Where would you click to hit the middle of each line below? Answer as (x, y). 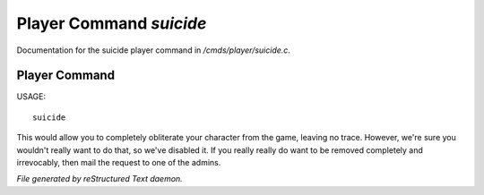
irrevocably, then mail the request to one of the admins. (119, 163)
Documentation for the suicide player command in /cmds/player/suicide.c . (154, 50)
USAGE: (31, 97)
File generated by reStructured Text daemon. (99, 179)
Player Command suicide (112, 23)
